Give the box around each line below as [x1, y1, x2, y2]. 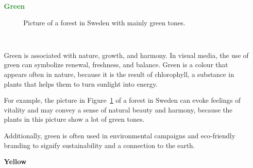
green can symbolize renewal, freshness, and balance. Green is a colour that [4, 59, 228, 70]
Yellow [4, 156, 27, 167]
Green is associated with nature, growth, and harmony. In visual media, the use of [4, 50, 249, 60]
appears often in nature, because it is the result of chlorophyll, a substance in [4, 69, 234, 79]
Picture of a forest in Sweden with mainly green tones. [23, 17, 186, 27]
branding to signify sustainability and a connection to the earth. [4, 140, 195, 150]
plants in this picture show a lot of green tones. [4, 114, 145, 124]
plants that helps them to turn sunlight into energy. [4, 78, 158, 89]
